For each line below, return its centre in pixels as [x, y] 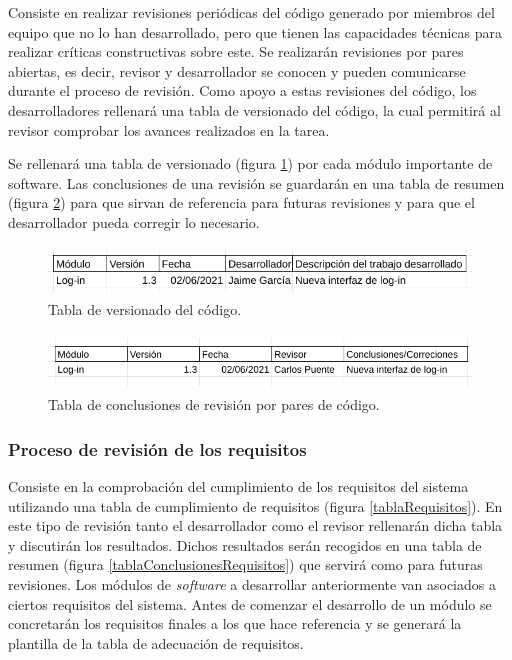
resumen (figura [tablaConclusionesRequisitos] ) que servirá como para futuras [245, 564]
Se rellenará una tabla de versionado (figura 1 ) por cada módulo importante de [250, 163]
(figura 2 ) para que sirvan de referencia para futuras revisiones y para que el [241, 202]
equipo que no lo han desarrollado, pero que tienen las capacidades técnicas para [255, 31]
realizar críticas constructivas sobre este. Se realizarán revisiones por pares [236, 51]
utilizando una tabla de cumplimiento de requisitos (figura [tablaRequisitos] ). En [255, 505]
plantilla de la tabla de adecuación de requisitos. [156, 642]
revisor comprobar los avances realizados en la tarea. [169, 129]
